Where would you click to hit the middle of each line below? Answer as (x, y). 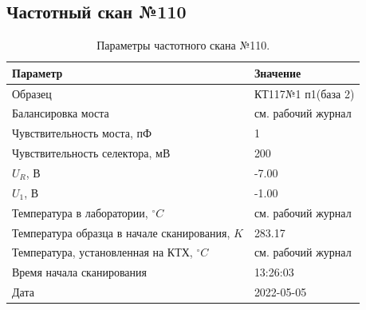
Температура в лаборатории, (80, 212)
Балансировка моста (61, 113)
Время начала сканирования (79, 272)
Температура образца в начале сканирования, (121, 232)
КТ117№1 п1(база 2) (304, 93)
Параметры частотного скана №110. (183, 45)
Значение (277, 72)
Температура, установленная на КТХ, (102, 252)
